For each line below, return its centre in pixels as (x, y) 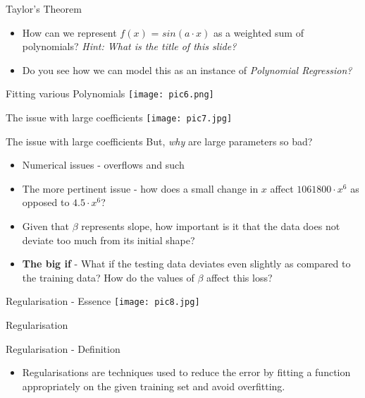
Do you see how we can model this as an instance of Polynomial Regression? (187, 70)
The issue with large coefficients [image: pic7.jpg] (119, 117)
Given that (46, 226)
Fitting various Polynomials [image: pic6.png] (110, 94)
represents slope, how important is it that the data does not (211, 226)
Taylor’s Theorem (44, 8)
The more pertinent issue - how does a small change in (140, 188)
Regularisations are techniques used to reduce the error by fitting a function (186, 372)
